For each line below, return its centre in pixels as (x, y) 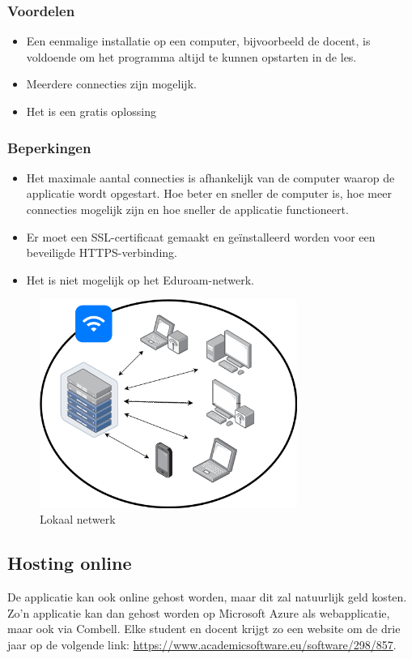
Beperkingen (49, 147)
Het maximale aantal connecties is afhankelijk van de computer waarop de (210, 177)
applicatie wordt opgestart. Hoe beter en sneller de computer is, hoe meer (209, 193)
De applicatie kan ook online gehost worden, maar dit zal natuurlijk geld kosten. (207, 597)
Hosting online (70, 563)
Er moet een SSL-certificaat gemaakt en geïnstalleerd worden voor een (201, 236)
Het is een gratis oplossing (91, 111)
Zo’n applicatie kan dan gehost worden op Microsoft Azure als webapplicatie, (199, 612)
